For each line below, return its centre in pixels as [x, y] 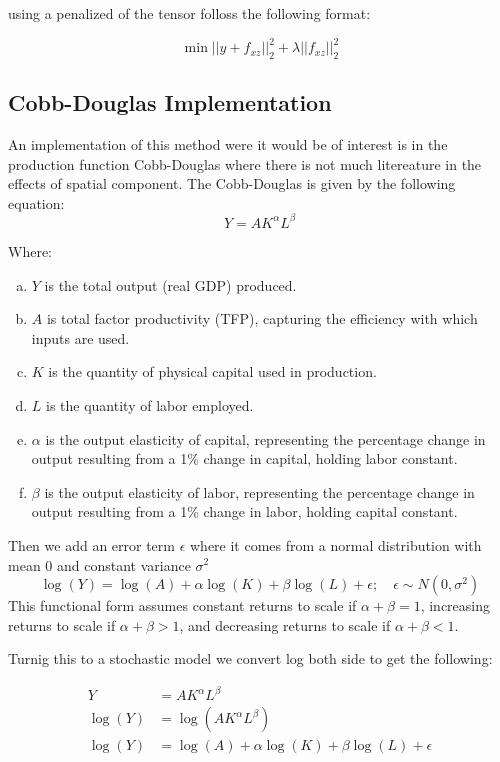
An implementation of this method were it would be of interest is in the [228, 144]
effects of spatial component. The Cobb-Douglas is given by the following [232, 183]
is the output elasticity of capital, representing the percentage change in [265, 438]
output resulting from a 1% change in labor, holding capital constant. [244, 511]
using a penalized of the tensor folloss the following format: [189, 13]
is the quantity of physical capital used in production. [212, 371]
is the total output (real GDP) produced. [170, 284]
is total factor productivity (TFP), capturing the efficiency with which [262, 318]
